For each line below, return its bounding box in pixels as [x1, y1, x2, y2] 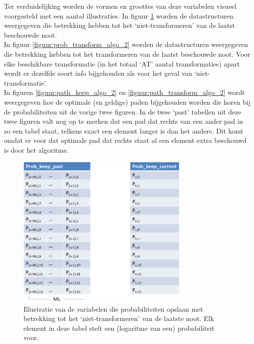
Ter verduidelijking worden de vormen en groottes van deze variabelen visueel [4, 1, 237, 11]
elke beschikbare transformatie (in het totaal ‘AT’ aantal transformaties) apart [4, 58, 240, 69]
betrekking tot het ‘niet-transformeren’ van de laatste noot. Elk [23, 313, 214, 323]
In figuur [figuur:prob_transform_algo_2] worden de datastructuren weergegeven [4, 39, 248, 49]
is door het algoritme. [4, 144, 69, 155]
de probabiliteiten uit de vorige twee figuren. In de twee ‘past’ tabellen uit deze [4, 106, 241, 116]
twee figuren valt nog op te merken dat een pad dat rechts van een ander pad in [4, 116, 243, 126]
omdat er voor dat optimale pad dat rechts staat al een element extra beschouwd [4, 135, 247, 145]
